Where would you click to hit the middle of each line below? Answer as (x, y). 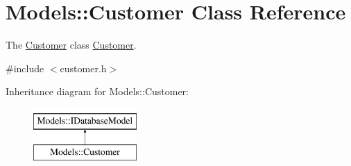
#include (25, 68)
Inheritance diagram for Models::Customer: (97, 91)
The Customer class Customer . (71, 45)
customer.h (83, 68)
